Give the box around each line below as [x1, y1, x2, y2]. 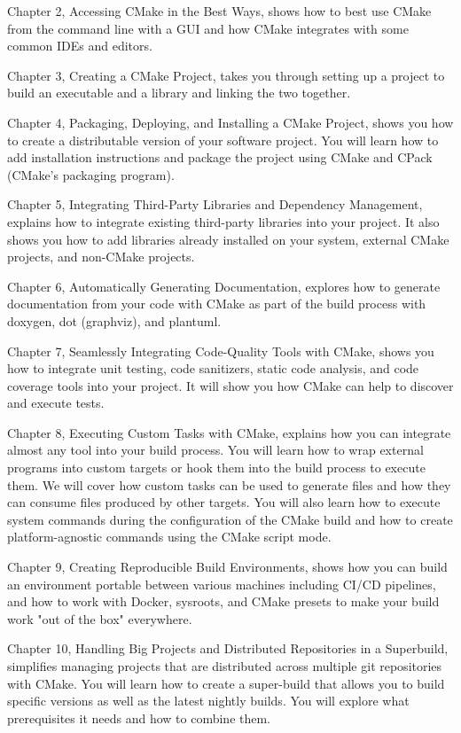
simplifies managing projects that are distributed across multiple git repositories [7, 657, 442, 675]
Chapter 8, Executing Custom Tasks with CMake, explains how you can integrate [7, 423, 451, 441]
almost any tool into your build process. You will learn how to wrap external [7, 441, 424, 459]
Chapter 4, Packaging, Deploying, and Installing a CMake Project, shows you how [7, 113, 454, 131]
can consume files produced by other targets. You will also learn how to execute [7, 493, 441, 511]
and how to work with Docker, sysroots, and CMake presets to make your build [7, 592, 440, 611]
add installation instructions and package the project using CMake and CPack [7, 148, 433, 167]
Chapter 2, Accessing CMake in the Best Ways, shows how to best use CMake [7, 2, 432, 19]
